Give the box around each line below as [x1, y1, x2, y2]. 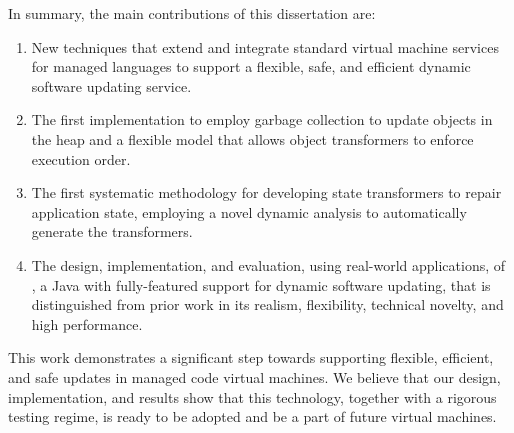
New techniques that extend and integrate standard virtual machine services [31, 36, 499, 57]
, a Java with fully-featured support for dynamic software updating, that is [31, 274, 491, 295]
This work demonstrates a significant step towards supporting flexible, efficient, [8, 347, 494, 368]
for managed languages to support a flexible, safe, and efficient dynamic [31, 56, 471, 77]
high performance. [31, 313, 143, 334]
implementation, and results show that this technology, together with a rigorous [8, 386, 497, 407]
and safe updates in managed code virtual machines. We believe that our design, [8, 366, 501, 387]
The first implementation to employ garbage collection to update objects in [31, 109, 493, 130]
